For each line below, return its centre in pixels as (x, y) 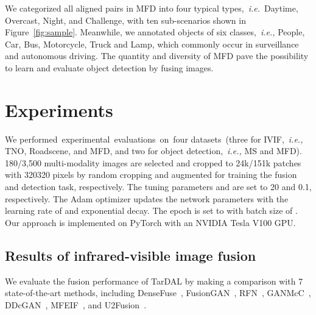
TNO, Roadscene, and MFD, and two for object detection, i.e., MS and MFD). (153, 151)
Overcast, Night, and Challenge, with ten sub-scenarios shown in (125, 20)
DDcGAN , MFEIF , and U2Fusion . (76, 304)
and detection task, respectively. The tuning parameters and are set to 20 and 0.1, (158, 187)
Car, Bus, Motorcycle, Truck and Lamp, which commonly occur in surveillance (152, 44)
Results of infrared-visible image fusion (131, 255)
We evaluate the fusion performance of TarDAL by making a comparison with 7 (154, 281)
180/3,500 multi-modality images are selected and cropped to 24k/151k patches (153, 162)
